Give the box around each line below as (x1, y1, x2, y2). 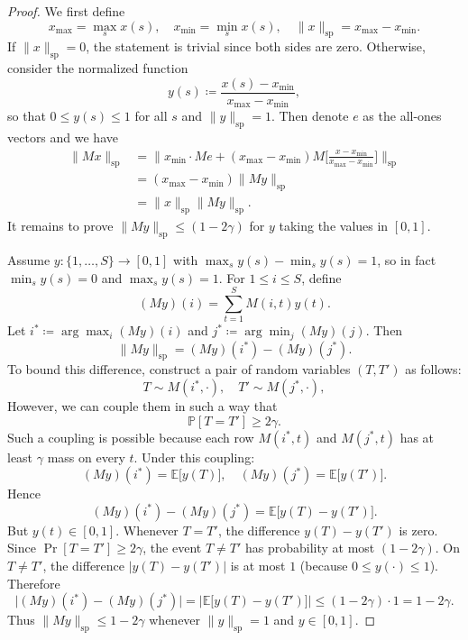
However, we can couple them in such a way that (7, 397, 278, 416)
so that (7, 106, 46, 125)
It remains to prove (7, 216, 114, 235)
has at (399, 427, 435, 446)
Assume (7, 250, 50, 269)
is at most (230, 556, 286, 575)
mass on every (47, 447, 125, 466)
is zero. (399, 520, 438, 539)
